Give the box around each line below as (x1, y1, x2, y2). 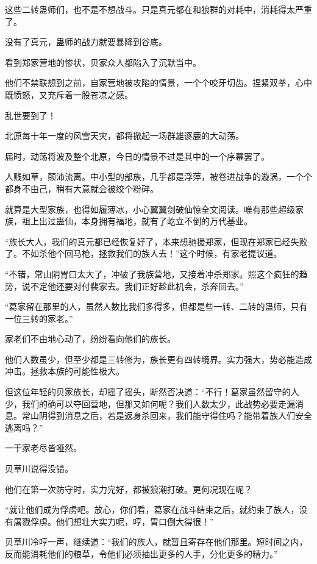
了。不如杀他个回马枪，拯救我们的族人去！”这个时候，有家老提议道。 (5, 247, 282, 260)
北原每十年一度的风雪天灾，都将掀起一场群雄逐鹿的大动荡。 (5, 129, 244, 142)
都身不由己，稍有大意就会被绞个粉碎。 (5, 182, 158, 195)
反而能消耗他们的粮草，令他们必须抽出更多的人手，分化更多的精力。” (5, 548, 278, 560)
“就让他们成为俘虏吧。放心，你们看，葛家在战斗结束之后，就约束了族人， (5, 503, 299, 516)
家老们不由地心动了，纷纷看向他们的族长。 (5, 332, 176, 345)
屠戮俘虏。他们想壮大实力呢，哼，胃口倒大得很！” (13, 515, 214, 527)
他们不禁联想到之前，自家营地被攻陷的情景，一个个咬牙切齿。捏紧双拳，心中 (5, 76, 312, 89)
